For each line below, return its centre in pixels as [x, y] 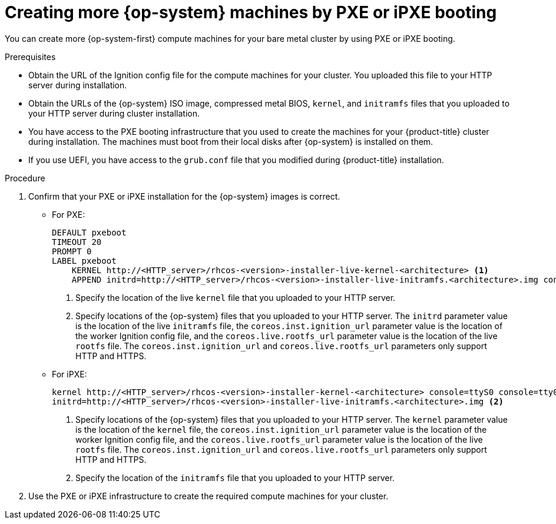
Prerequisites [30, 57]
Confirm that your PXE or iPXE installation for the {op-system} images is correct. [184, 196]
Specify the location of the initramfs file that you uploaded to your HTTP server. [235, 477]
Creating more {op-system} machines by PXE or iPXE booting [251, 12]
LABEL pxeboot [84, 261]
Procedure [25, 178]
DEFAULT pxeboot [89, 232]
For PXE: [69, 214]
